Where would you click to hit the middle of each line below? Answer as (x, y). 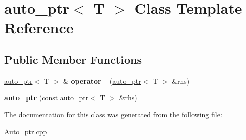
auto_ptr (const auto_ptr (46, 97)
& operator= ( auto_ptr (102, 80)
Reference (39, 27)
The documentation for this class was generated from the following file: (113, 114)
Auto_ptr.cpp (26, 131)
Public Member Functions (73, 59)
